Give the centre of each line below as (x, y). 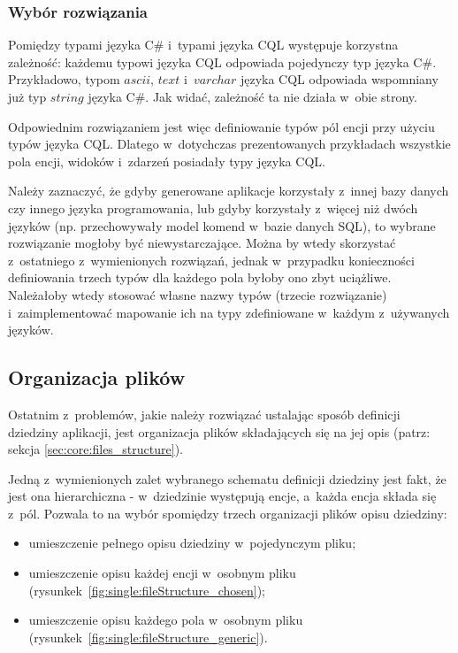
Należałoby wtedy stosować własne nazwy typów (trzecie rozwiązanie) (198, 294)
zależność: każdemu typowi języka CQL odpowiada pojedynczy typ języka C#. (222, 61)
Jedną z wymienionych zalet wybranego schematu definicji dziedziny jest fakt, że (227, 478)
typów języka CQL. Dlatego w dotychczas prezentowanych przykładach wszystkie (229, 144)
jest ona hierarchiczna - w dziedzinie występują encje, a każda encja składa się (222, 496)
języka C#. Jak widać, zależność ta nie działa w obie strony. (252, 96)
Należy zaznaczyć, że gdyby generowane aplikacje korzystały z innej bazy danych (229, 191)
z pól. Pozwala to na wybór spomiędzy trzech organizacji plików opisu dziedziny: (228, 513)
